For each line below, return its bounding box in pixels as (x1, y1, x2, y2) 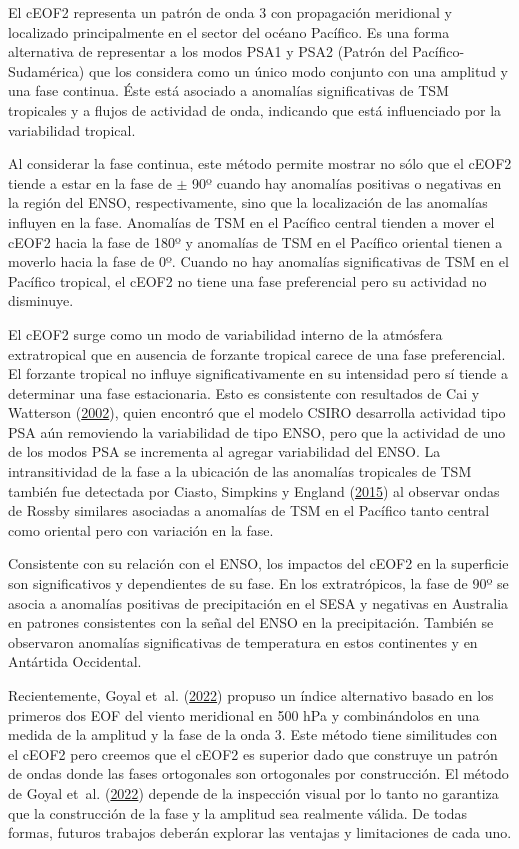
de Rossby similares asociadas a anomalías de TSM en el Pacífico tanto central (8, 500, 490, 521)
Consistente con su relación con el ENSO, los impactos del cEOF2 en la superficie (8, 553, 509, 574)
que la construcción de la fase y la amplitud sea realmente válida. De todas (8, 802, 468, 823)
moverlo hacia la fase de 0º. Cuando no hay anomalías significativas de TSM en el (8, 251, 509, 272)
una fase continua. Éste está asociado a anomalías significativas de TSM (8, 80, 449, 101)
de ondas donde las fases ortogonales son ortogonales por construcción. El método (8, 763, 509, 784)
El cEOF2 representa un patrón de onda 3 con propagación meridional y (8, 2, 452, 22)
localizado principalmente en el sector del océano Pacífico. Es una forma (8, 21, 450, 42)
